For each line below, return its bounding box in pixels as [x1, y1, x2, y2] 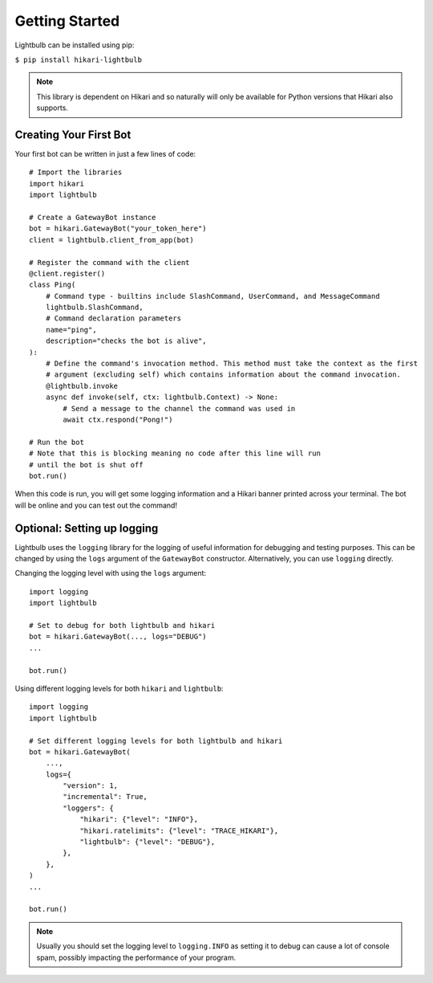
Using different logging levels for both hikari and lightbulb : [14, 683, 224, 693]
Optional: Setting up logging [14, 521, 159, 535]
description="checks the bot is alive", [45, 337, 208, 345]
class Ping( [29, 280, 76, 289]
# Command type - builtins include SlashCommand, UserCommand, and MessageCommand [45, 292, 380, 300]
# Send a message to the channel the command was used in [63, 404, 296, 413]
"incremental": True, [63, 792, 148, 801]
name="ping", [45, 325, 97, 334]
